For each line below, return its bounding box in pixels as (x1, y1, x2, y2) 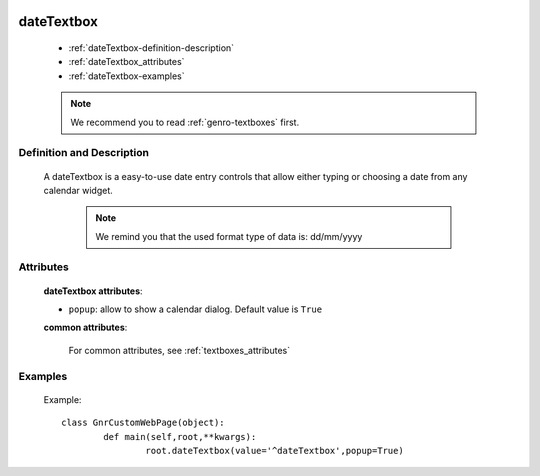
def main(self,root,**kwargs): (103, 431, 257, 442)
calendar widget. (43, 184, 114, 196)
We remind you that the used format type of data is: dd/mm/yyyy (95, 230, 363, 242)
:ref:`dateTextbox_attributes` (68, 56, 185, 68)
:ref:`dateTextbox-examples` (68, 70, 185, 82)
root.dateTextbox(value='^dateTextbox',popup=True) (145, 445, 404, 456)
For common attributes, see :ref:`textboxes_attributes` (68, 344, 290, 356)
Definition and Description (18, 146, 150, 160)
